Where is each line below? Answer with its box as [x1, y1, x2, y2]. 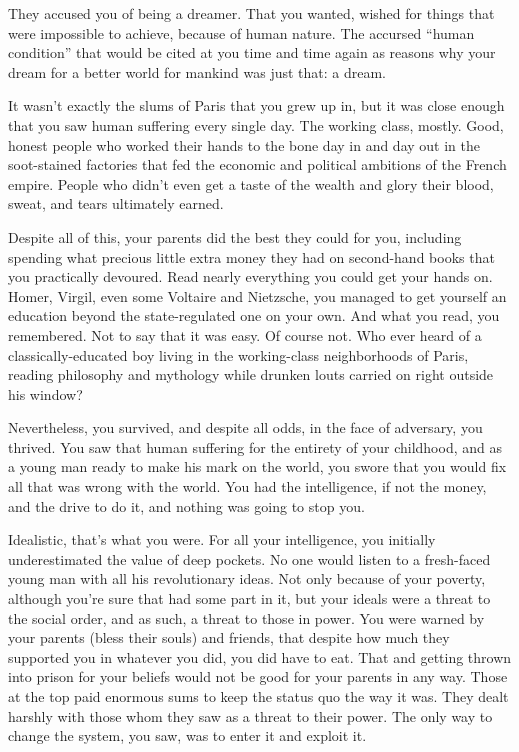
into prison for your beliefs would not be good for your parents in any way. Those [8, 666, 508, 687]
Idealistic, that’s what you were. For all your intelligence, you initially [8, 529, 436, 550]
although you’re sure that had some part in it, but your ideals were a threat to [8, 588, 491, 609]
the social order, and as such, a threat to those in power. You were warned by [8, 607, 485, 628]
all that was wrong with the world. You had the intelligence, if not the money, [8, 476, 487, 497]
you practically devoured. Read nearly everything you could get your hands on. [8, 266, 493, 287]
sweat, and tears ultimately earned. [8, 193, 224, 214]
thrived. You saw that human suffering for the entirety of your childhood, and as [8, 436, 502, 457]
